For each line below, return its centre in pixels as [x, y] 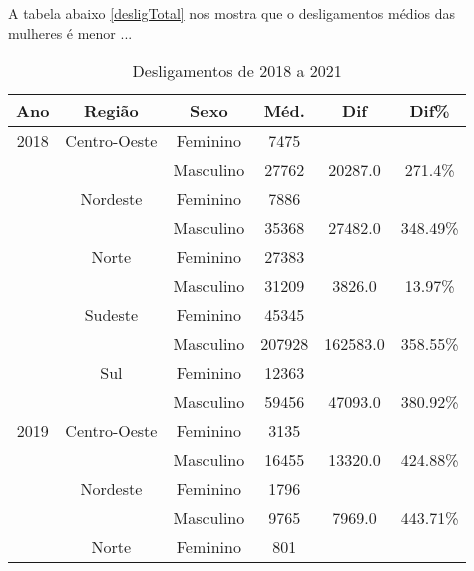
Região [111, 111]
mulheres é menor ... [70, 32]
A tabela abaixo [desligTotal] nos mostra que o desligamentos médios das [232, 13]
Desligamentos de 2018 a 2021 [237, 71]
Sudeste [111, 315]
